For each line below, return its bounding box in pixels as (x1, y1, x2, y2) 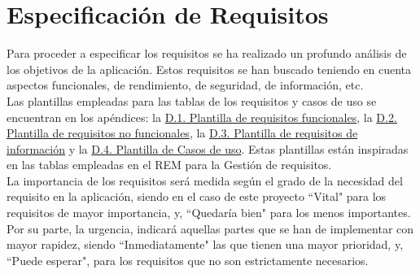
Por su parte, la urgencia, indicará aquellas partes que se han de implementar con (7, 220, 414, 237)
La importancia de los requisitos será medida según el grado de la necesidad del (7, 172, 403, 189)
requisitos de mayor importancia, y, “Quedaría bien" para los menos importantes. (7, 204, 411, 221)
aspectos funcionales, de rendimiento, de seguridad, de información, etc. (7, 76, 364, 94)
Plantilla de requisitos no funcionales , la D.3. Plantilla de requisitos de (7, 124, 358, 141)
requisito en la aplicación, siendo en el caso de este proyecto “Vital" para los (7, 188, 387, 205)
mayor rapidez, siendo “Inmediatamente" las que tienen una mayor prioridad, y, (7, 236, 404, 253)
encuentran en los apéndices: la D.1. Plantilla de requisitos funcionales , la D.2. (7, 108, 397, 125)
